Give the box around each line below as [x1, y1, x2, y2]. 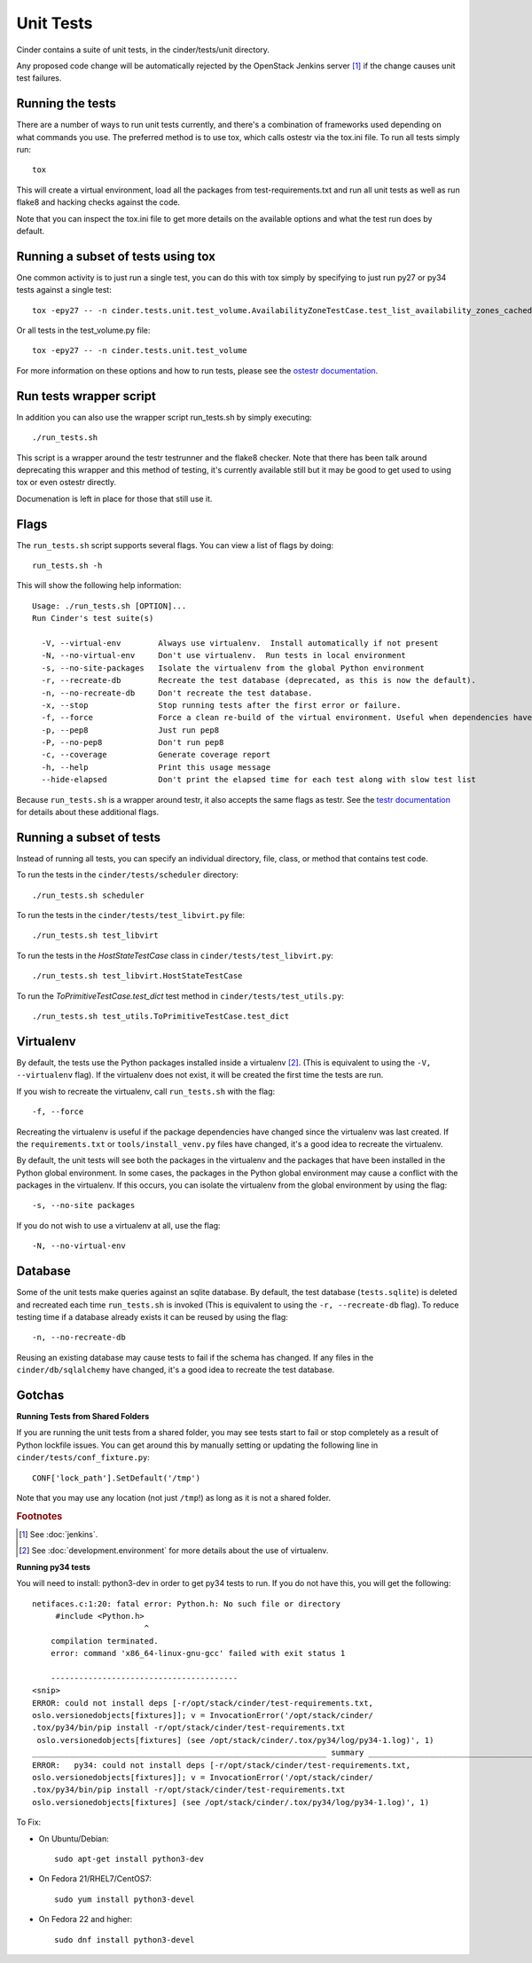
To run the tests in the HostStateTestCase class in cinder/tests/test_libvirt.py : [16, 950, 334, 961]
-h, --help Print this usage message [41, 762, 270, 772]
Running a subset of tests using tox [16, 248, 216, 263]
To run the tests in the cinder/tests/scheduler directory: [16, 869, 239, 880]
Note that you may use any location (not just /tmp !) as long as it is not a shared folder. [16, 1492, 332, 1503]
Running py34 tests [16, 1561, 90, 1572]
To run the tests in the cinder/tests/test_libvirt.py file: [16, 910, 246, 921]
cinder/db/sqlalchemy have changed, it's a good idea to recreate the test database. [16, 1364, 335, 1375]
